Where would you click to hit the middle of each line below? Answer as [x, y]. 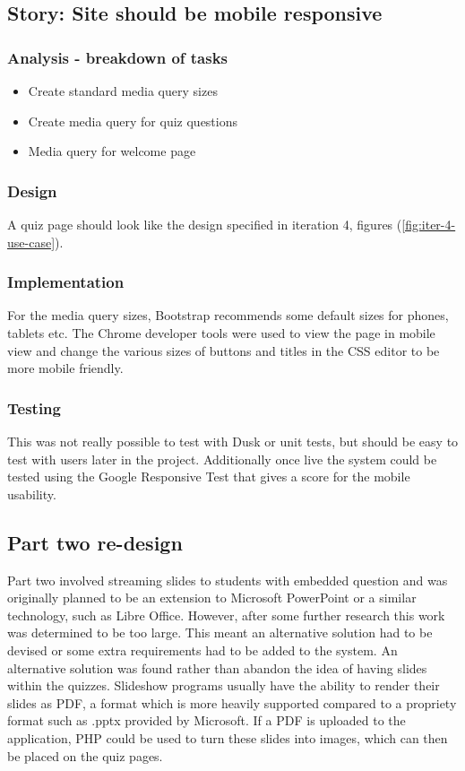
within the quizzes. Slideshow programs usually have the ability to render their [224, 685]
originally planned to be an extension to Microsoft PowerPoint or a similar [212, 598]
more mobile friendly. [65, 368]
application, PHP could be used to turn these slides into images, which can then [228, 737]
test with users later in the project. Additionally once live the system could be [222, 459]
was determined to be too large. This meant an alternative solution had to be [220, 632]
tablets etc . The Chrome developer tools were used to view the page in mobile [221, 333]
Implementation [66, 282]
